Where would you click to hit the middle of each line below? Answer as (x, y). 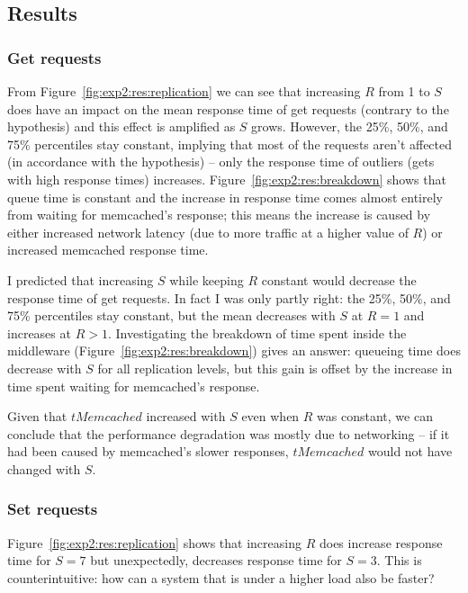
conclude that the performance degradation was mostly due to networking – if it (229, 433)
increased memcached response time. (108, 250)
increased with (186, 416)
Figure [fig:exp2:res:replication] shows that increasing (154, 542)
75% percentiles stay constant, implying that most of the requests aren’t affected (230, 144)
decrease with (45, 368)
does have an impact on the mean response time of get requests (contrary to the (228, 108)
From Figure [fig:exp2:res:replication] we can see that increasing (184, 91)
